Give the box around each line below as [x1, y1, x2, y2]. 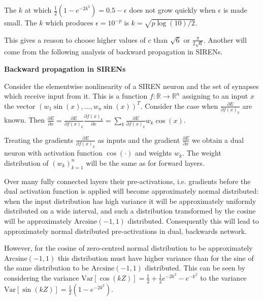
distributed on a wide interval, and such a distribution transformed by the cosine [4, 205, 256, 216]
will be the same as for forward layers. [86, 157, 205, 168]
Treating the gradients [4, 134, 74, 145]
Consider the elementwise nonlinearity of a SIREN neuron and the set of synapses [4, 80, 259, 91]
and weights [135, 147, 172, 158]
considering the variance [4, 272, 79, 283]
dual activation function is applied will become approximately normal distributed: [4, 186, 259, 196]
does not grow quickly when [129, 5, 216, 15]
